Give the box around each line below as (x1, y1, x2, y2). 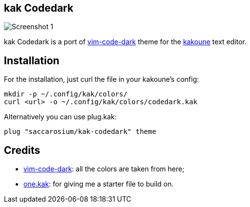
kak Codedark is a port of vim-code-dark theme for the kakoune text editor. (4, 38, 247, 46)
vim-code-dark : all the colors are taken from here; (23, 165, 185, 173)
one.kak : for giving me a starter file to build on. (23, 180, 174, 188)
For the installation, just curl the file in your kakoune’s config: (4, 75, 199, 84)
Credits (4, 144, 41, 156)
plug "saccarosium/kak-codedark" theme (4, 128, 156, 136)
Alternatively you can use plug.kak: (4, 113, 117, 121)
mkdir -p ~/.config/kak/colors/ (4, 90, 127, 98)
